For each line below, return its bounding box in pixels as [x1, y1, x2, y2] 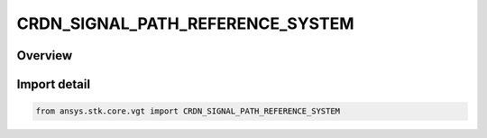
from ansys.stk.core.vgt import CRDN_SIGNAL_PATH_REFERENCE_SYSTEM [35, 106, 341, 116]
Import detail [16, 77, 90, 92]
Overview [16, 48, 73, 63]
